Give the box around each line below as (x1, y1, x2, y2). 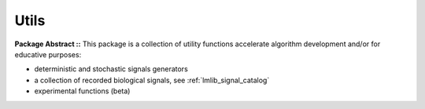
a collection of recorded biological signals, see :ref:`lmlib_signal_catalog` (34, 75, 270, 85)
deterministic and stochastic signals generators (34, 64, 188, 74)
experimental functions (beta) (34, 86, 131, 96)
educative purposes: (14, 49, 82, 59)
